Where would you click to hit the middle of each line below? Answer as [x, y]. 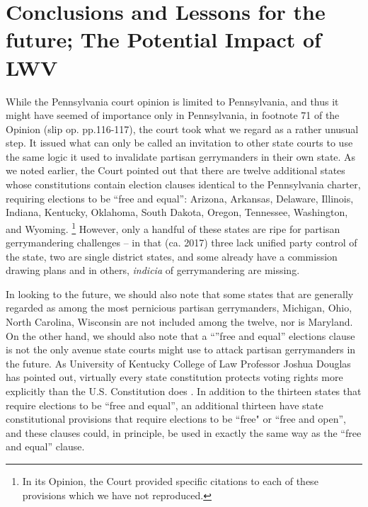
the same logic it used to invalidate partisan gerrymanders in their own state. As [181, 156]
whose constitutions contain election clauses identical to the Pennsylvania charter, [183, 184]
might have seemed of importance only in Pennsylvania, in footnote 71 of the [173, 115]
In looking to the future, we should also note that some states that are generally [180, 294]
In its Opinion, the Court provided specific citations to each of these [170, 481]
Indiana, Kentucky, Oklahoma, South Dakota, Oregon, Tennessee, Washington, [177, 212]
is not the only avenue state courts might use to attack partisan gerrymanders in [181, 349]
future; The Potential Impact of [163, 39]
